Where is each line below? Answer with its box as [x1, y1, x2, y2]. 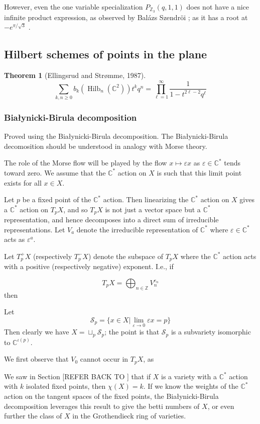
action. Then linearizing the [103, 194, 189, 205]
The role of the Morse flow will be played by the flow [4, 157, 167, 168]
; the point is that [104, 326, 160, 337]
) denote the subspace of [88, 250, 163, 261]
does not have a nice [186, 2, 249, 12]
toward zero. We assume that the [4, 167, 106, 178]
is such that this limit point [157, 167, 242, 178]
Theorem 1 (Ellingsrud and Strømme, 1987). [4, 70, 146, 80]
